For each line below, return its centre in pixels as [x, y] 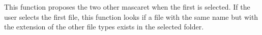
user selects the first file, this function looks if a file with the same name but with [131, 16]
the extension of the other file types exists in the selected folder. [104, 27]
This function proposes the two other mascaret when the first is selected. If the [127, 7]
